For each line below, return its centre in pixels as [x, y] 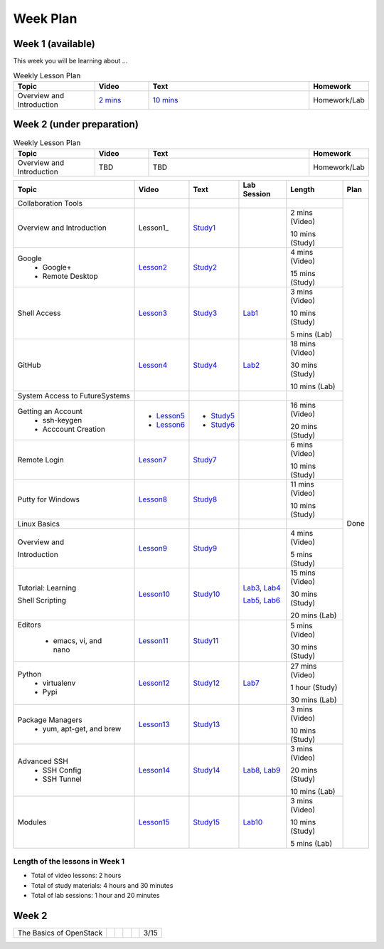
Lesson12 [154, 683]
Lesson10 [154, 594]
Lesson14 [154, 770]
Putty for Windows [48, 499]
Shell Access [39, 313]
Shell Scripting [42, 600]
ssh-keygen [62, 420]
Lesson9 [153, 548]
